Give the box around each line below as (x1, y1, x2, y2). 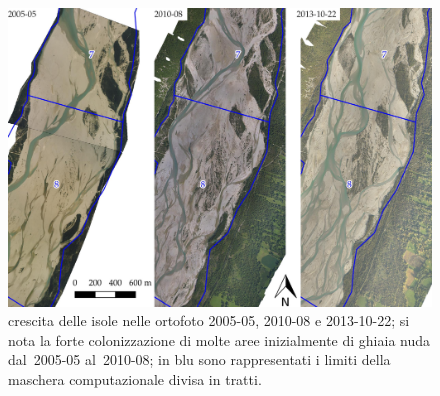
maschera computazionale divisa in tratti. (8, 368, 262, 389)
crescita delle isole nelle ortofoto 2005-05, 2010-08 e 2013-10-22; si (8, 310, 410, 331)
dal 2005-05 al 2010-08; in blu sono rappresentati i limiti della (8, 349, 391, 370)
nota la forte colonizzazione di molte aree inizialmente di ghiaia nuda (8, 329, 431, 350)
